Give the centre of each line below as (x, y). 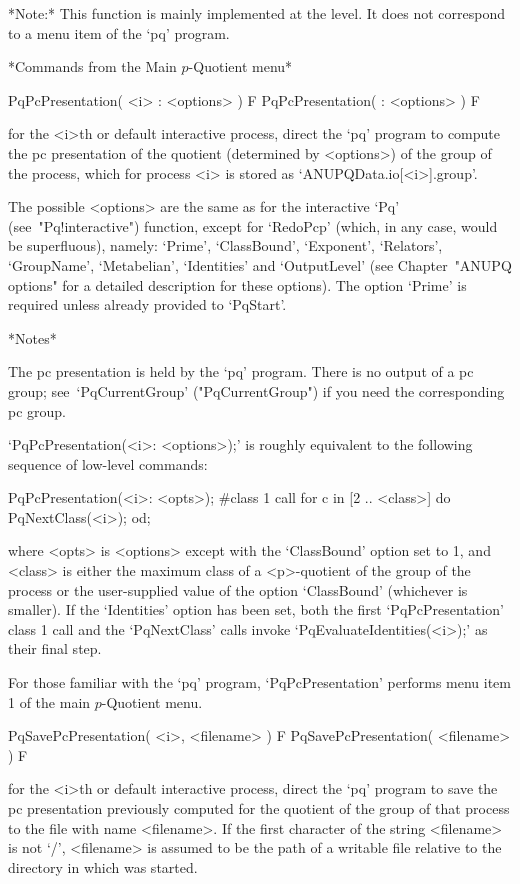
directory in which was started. (103, 866)
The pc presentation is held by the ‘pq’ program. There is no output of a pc (241, 371)
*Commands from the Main (92, 66)
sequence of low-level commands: (108, 463)
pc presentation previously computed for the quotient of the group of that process (259, 808)
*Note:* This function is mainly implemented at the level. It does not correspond (256, 13)
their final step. (55, 648)
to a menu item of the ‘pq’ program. (119, 32)
